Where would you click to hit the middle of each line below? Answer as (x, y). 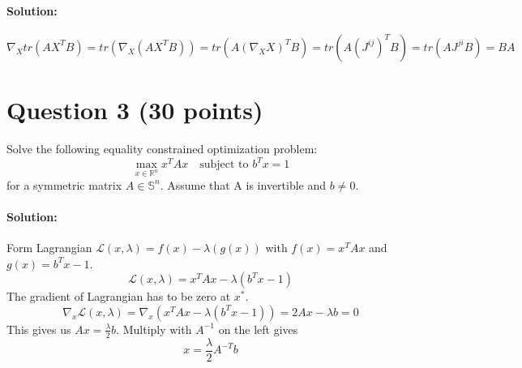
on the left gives (258, 329)
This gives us (39, 329)
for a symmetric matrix (64, 184)
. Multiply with (154, 329)
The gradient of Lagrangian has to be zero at (119, 296)
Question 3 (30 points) (135, 109)
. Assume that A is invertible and (243, 184)
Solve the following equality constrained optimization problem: (162, 148)
